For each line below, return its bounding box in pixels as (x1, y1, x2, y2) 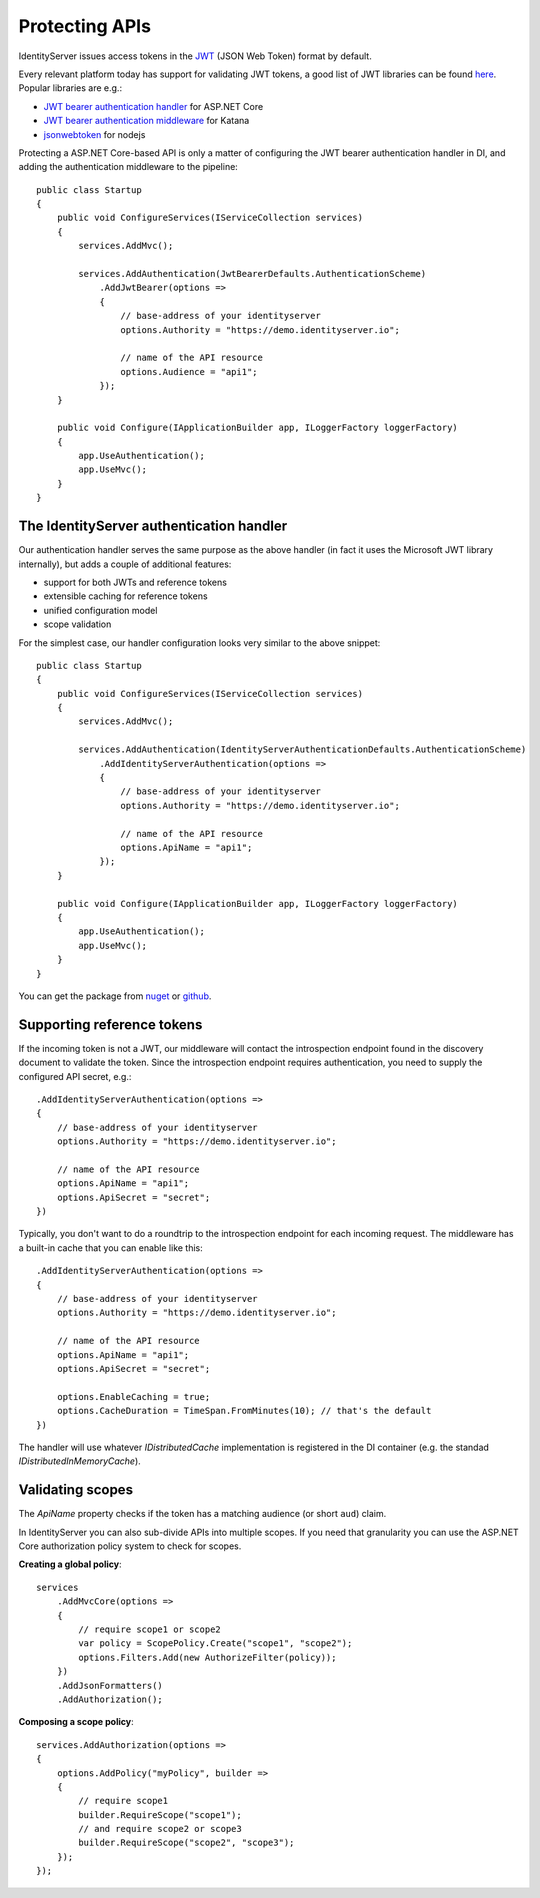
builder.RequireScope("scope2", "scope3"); (78, 1837, 295, 1849)
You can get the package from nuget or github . (18, 990, 212, 1002)
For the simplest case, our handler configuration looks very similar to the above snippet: (18, 636, 381, 649)
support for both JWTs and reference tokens (43, 576, 227, 588)
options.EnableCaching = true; (56, 1391, 211, 1402)
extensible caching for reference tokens (43, 590, 209, 602)
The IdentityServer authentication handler (18, 518, 288, 535)
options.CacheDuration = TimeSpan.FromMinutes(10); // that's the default (56, 1405, 432, 1417)
